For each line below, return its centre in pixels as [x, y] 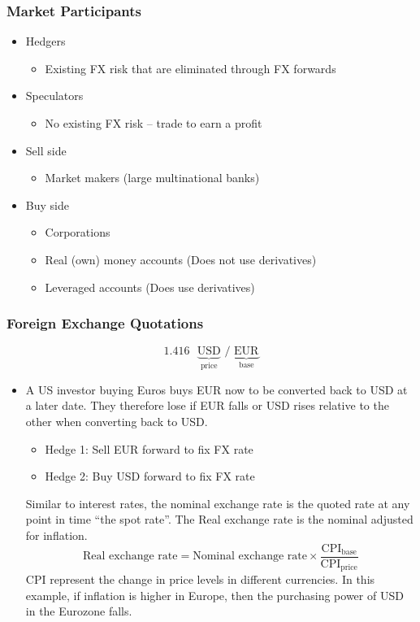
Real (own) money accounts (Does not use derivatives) [181, 259]
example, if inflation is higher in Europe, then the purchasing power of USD [214, 595]
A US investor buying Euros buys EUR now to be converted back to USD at [216, 389]
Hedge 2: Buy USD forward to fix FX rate [150, 476]
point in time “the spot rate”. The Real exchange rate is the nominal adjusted [219, 519]
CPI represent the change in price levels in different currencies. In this [200, 579]
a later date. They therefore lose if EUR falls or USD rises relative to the [207, 405]
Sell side [46, 150]
